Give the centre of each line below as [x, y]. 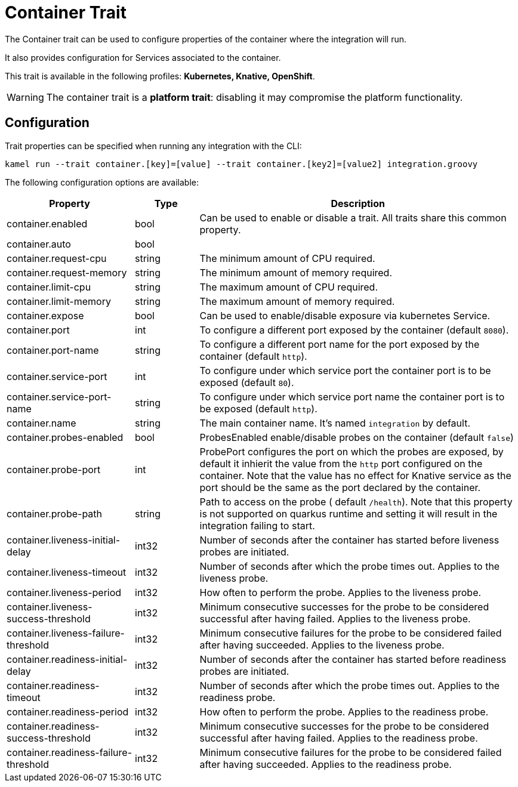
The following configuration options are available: [102, 182]
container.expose [45, 315]
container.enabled [47, 223]
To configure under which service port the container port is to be [345, 370]
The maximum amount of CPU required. [289, 287]
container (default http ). [253, 356]
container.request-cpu [57, 258]
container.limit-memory [59, 301]
